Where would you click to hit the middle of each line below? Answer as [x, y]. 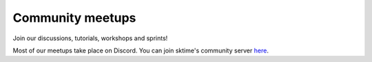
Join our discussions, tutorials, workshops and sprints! [90, 38]
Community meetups [74, 18]
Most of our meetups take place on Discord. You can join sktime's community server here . [141, 50]
